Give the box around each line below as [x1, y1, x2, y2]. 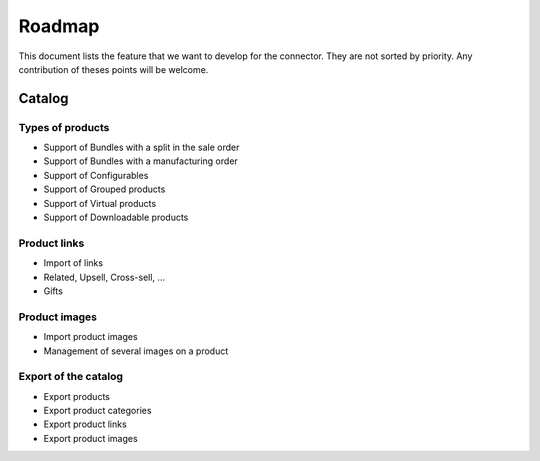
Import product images [43, 331, 139, 343]
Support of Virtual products [43, 197, 157, 209]
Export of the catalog [18, 370, 124, 384]
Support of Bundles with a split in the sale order [43, 141, 240, 154]
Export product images [43, 432, 139, 444]
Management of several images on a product [43, 345, 229, 357]
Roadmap [18, 15, 100, 37]
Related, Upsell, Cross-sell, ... [43, 271, 165, 283]
